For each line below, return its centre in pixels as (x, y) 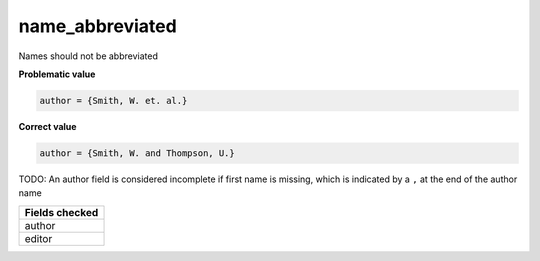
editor (38, 238)
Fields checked (61, 212)
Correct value (47, 126)
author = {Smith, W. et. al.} (113, 100)
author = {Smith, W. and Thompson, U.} (137, 153)
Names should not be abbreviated (88, 56)
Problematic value (57, 74)
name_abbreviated (97, 26)
